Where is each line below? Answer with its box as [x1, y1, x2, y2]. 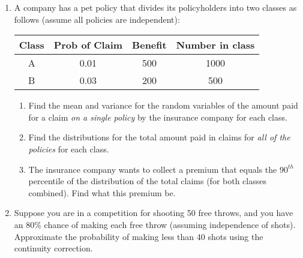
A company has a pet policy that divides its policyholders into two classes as [14, 1, 297, 13]
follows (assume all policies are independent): [14, 13, 180, 25]
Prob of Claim [53, 38, 123, 52]
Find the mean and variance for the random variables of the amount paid [28, 99, 298, 112]
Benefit [132, 38, 167, 52]
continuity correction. [14, 242, 93, 254]
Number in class [176, 38, 255, 52]
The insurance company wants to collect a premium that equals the [28, 163, 277, 175]
